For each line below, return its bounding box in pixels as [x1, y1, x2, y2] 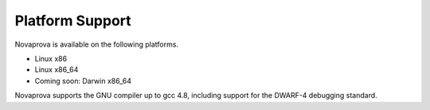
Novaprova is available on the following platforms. [14, 40, 179, 49]
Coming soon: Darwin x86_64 [34, 76, 131, 85]
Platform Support [14, 12, 131, 29]
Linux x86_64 [34, 65, 79, 74]
